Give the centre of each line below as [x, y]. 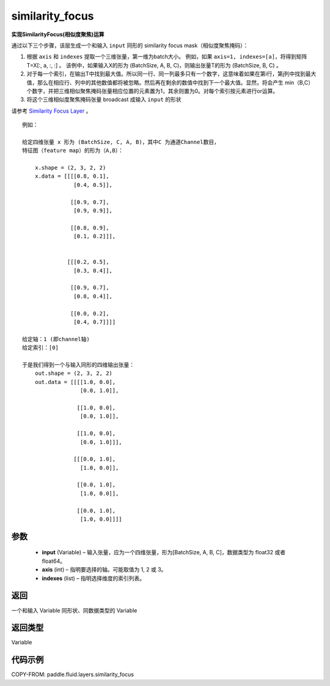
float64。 [54, 561]
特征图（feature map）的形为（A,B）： [73, 151]
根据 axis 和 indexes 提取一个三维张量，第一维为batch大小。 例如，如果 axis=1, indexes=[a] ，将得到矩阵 [167, 57]
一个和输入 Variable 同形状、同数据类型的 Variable [74, 610]
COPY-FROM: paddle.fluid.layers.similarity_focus [73, 674]
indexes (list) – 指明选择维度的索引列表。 [94, 578]
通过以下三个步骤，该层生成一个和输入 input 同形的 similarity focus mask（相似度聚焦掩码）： [130, 45]
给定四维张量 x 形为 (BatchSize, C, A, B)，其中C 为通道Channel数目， [121, 142]
